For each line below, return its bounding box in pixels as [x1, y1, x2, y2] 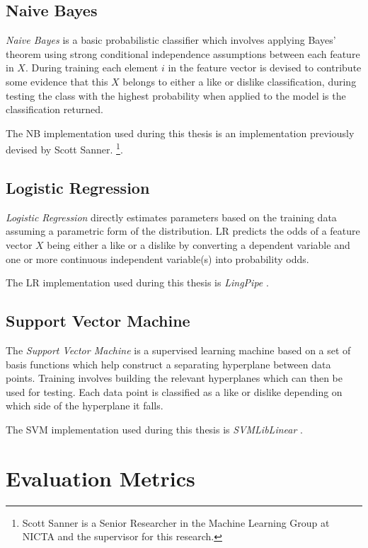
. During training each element [25, 60, 159, 75]
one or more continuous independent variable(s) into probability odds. [6, 251, 309, 266]
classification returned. [6, 102, 103, 117]
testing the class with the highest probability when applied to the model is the [6, 88, 346, 103]
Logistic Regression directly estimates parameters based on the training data [6, 209, 337, 224]
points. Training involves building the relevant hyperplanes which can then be [6, 371, 343, 385]
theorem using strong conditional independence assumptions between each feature [6, 46, 360, 61]
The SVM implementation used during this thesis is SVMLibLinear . [6, 421, 303, 436]
